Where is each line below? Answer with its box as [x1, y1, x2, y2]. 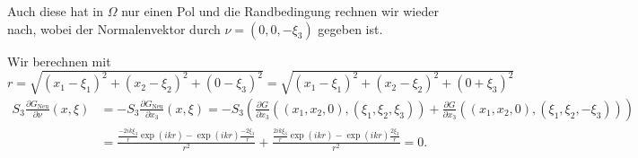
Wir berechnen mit [7, 51, 111, 70]
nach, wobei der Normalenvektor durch [7, 19, 221, 38]
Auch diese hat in [7, 2, 104, 20]
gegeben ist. [318, 19, 383, 38]
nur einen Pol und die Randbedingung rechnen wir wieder [121, 2, 439, 20]
